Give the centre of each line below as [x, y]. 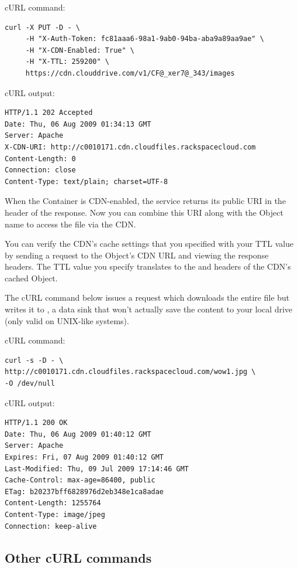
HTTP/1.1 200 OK [36, 423]
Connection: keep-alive [51, 526]
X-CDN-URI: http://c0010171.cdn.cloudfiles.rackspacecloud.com [130, 147]
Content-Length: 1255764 [53, 503]
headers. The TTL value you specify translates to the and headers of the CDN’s [148, 266]
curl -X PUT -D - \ [42, 27]
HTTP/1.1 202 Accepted [49, 113]
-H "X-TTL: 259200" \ [67, 62]
